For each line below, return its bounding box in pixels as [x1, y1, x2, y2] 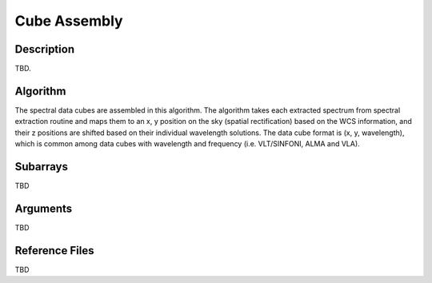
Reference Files [14, 244, 94, 257]
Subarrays [14, 160, 68, 173]
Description [14, 42, 75, 56]
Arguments [14, 201, 73, 215]
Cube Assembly [14, 12, 123, 30]
